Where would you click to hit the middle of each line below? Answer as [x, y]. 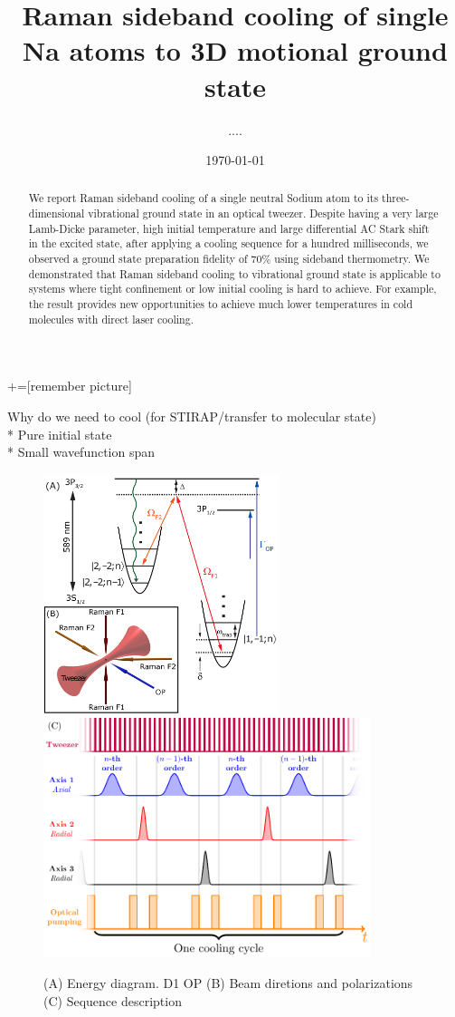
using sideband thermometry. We [352, 259]
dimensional [57, 213]
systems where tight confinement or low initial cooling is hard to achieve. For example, [232, 289]
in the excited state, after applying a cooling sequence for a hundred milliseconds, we [228, 243]
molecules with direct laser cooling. [111, 319]
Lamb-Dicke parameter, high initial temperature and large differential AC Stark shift [229, 228]
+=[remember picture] [70, 386]
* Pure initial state [60, 434]
